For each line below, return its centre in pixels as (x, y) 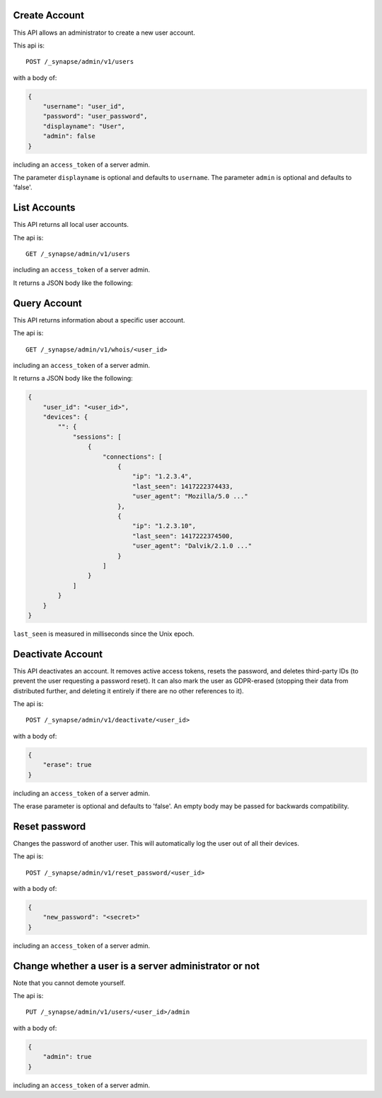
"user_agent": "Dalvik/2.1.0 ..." (192, 546)
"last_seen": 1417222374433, (183, 486)
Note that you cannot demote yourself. (69, 982)
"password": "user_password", (95, 116)
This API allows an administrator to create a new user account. (104, 33)
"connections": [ (133, 456)
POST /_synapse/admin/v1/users (80, 62)
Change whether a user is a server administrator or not (136, 966)
